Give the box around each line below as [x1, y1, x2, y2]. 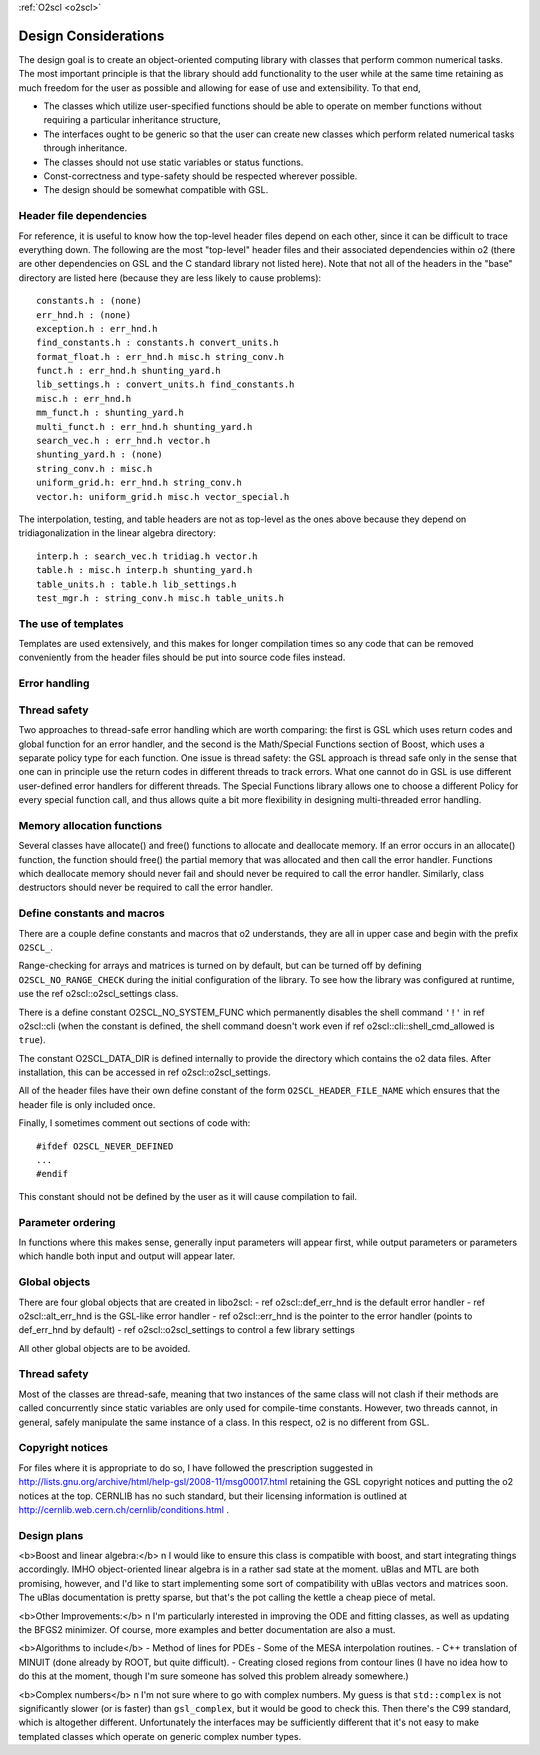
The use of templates [18, 616, 124, 630]
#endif [36, 1168, 69, 1180]
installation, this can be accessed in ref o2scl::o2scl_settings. [18, 1066, 271, 1079]
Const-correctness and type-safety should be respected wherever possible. [43, 170, 358, 182]
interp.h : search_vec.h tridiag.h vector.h [36, 550, 259, 562]
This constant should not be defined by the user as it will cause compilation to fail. [18, 1190, 358, 1202]
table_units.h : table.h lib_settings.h [36, 578, 237, 590]
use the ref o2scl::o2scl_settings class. [18, 988, 179, 1000]
